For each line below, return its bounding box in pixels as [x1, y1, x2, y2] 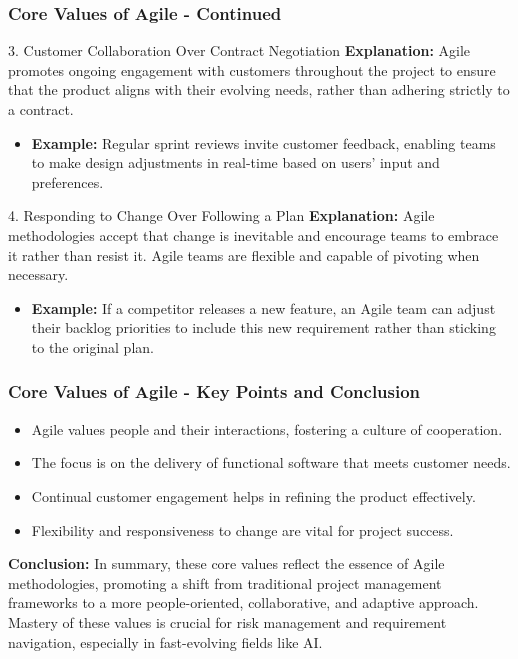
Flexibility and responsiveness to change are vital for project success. [31, 519, 454, 540]
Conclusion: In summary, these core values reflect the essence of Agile [8, 553, 445, 574]
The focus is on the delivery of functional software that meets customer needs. [31, 452, 511, 473]
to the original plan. [31, 336, 154, 357]
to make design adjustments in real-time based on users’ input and [31, 152, 440, 173]
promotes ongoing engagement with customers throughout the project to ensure [8, 59, 496, 80]
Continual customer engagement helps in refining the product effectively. [31, 485, 476, 506]
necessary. [8, 264, 69, 285]
